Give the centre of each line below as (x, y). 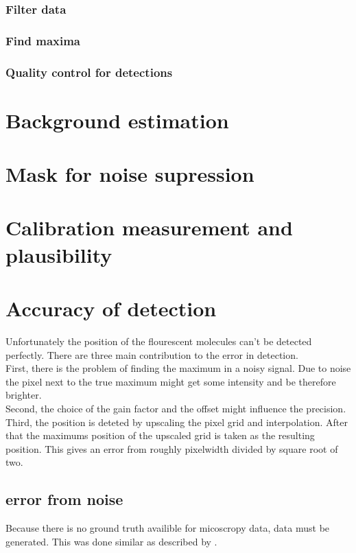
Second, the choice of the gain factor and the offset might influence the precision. (176, 408)
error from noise (64, 499)
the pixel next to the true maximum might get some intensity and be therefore (171, 381)
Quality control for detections (89, 72)
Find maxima (43, 40)
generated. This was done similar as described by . (111, 541)
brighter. (24, 395)
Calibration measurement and (149, 227)
